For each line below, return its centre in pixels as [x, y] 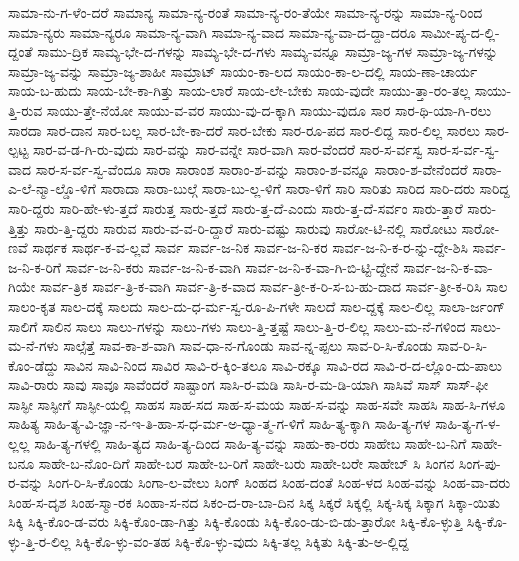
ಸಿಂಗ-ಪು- [479, 462]
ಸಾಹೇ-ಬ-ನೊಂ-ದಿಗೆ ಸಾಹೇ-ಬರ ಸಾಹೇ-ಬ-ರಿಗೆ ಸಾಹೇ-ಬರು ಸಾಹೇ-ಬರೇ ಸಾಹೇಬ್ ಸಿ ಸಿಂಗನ [246, 462]
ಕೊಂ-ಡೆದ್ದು [33, 364]
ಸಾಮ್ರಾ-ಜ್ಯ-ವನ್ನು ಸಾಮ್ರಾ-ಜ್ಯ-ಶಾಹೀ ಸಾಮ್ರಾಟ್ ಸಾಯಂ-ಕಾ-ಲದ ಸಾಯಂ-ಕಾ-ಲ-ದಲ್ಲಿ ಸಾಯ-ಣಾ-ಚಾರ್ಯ [243, 70]
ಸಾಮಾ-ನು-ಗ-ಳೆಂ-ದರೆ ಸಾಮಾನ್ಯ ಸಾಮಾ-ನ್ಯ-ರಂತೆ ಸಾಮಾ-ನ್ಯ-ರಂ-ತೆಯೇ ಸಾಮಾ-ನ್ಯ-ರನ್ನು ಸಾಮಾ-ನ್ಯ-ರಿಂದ [245, 12]
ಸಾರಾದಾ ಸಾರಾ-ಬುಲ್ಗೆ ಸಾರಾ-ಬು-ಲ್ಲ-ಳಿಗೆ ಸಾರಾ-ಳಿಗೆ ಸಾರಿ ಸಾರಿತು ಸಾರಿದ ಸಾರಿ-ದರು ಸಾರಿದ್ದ [305, 188]
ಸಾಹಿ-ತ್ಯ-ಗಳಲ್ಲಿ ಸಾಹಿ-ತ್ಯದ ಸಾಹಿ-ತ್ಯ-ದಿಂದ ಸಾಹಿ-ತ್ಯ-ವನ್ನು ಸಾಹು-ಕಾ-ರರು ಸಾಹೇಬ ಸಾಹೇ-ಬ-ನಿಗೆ [250, 443]
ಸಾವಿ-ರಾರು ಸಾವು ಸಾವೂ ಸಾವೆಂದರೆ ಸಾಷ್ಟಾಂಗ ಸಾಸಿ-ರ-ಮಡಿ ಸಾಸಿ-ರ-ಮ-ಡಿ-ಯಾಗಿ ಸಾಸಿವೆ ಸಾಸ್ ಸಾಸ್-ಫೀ [248, 384]
